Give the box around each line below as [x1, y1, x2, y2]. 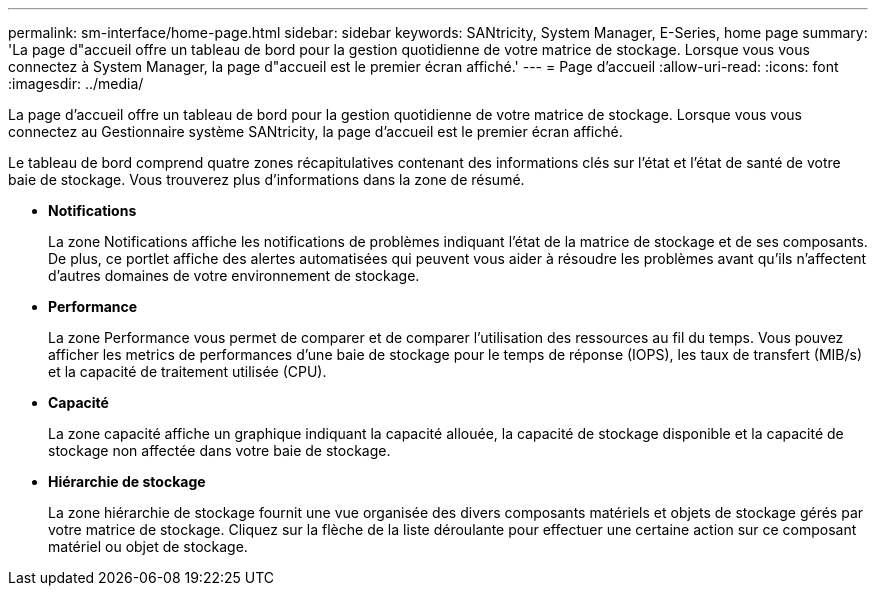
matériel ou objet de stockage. [48, 538, 248, 555]
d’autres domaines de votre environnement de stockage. [48, 267, 420, 284]
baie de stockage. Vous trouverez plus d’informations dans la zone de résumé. [8, 171, 525, 188]
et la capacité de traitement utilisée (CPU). [48, 363, 327, 380]
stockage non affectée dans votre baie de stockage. [48, 442, 391, 459]
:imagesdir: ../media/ [8, 75, 144, 92]
